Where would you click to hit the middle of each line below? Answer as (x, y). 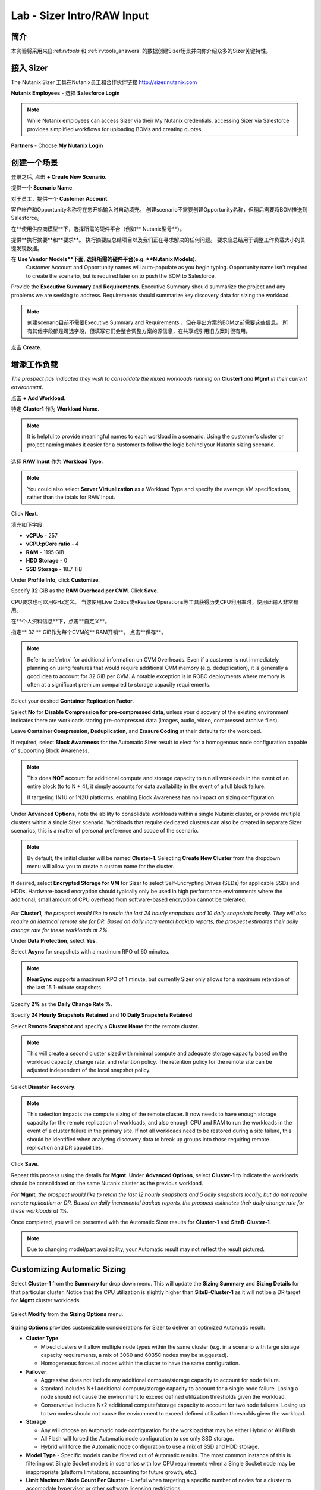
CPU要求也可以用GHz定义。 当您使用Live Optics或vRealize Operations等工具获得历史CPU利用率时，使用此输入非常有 (155, 601)
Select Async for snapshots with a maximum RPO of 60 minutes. (90, 952)
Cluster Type (42, 1339)
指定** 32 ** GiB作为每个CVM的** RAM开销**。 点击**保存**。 (89, 632)
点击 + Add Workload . (38, 398)
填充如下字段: (28, 524)
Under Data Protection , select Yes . (54, 940)
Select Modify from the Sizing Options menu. (67, 1314)
